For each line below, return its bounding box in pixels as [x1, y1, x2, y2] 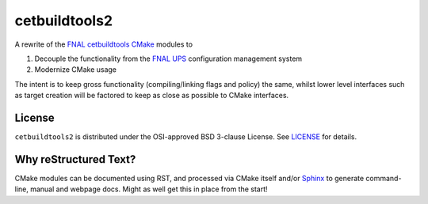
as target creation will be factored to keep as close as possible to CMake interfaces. [14, 91, 289, 100]
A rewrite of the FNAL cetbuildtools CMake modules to [14, 40, 193, 49]
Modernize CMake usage [34, 65, 117, 74]
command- [365, 173, 402, 183]
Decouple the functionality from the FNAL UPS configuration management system [34, 54, 303, 63]
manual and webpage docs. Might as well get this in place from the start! [30, 184, 269, 194]
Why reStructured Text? [14, 153, 136, 166]
